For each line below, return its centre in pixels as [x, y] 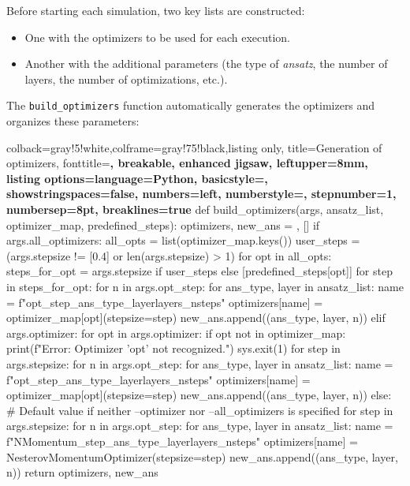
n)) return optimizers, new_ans [82, 472]
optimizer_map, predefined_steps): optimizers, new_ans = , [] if [163, 224]
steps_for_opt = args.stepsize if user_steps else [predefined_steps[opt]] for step [199, 271]
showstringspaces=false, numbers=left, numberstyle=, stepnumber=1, [201, 194]
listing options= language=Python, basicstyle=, [137, 178]
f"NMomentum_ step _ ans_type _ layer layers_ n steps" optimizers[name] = [182, 441]
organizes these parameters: [73, 121]
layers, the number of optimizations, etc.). [126, 79]
